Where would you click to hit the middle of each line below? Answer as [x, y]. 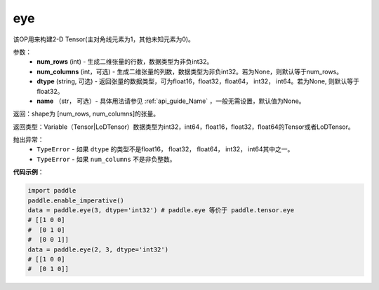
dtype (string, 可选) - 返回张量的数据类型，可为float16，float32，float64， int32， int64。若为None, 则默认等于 [198, 81]
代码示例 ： [28, 172]
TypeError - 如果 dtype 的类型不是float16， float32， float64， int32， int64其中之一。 [165, 149]
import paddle [52, 191]
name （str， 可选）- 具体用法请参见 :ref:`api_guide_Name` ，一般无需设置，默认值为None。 [171, 101]
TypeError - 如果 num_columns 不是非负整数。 [106, 159]
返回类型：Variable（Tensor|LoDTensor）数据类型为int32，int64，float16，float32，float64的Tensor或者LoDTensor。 [184, 127]
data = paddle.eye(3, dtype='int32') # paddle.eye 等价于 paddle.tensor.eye [161, 210]
